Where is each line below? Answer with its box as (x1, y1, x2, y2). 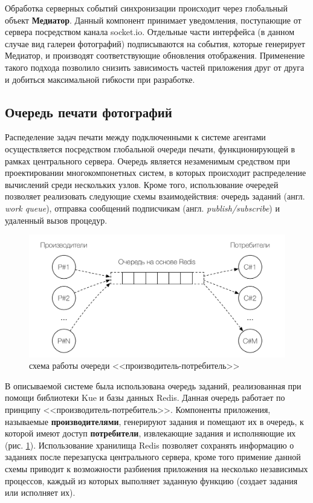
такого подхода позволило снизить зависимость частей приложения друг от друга (5, 60, 305, 73)
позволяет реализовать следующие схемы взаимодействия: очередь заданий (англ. (5, 190, 305, 203)
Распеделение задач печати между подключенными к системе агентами (5, 131, 266, 143)
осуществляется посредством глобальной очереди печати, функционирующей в (5, 142, 295, 155)
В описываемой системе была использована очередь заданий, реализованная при (5, 379, 302, 392)
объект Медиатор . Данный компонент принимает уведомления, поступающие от (5, 13, 302, 26)
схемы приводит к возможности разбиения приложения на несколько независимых (5, 462, 308, 475)
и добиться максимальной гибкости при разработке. (5, 73, 195, 85)
